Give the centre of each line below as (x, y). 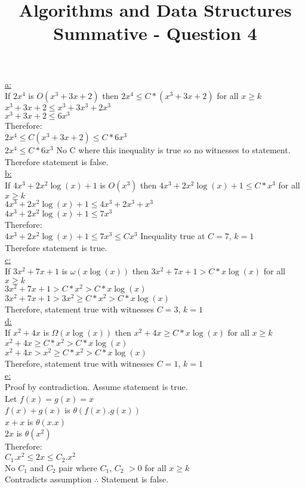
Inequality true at (173, 236)
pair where (78, 467)
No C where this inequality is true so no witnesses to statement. (173, 149)
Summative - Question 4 (155, 33)
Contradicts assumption (48, 479)
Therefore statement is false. (57, 161)
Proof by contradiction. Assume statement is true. (96, 387)
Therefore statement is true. (56, 248)
